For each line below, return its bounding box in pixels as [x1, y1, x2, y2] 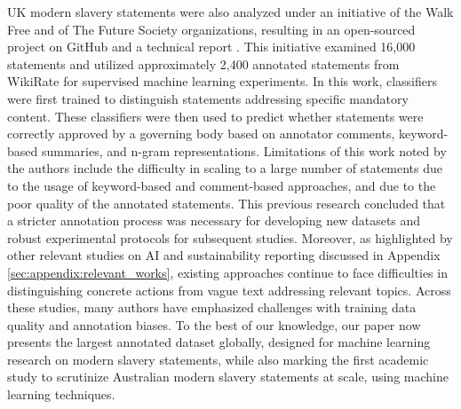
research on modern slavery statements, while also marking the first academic [7, 350, 429, 368]
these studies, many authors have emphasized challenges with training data [7, 298, 417, 317]
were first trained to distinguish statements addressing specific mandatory [7, 89, 409, 107]
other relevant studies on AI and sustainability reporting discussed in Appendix [7, 246, 441, 264]
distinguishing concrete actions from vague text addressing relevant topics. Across [7, 280, 451, 299]
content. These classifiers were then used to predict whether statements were [7, 106, 424, 125]
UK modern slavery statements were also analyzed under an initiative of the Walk [7, 3, 454, 20]
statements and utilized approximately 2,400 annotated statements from [7, 54, 400, 73]
